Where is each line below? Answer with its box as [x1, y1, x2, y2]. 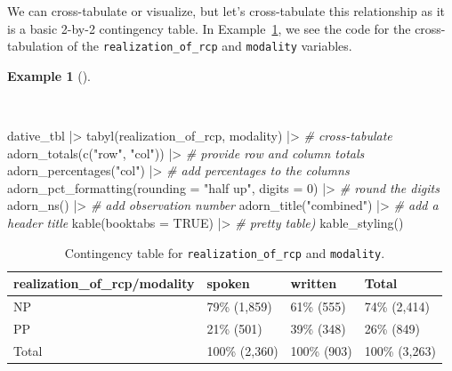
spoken [206, 274, 250, 293]
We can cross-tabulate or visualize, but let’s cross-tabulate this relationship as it [7, 2, 445, 20]
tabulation [7, 36, 64, 55]
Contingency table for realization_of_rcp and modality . [64, 243, 385, 262]
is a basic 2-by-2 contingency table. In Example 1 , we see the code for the [7, 19, 411, 37]
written [290, 274, 337, 293]
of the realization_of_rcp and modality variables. [67, 36, 352, 55]
